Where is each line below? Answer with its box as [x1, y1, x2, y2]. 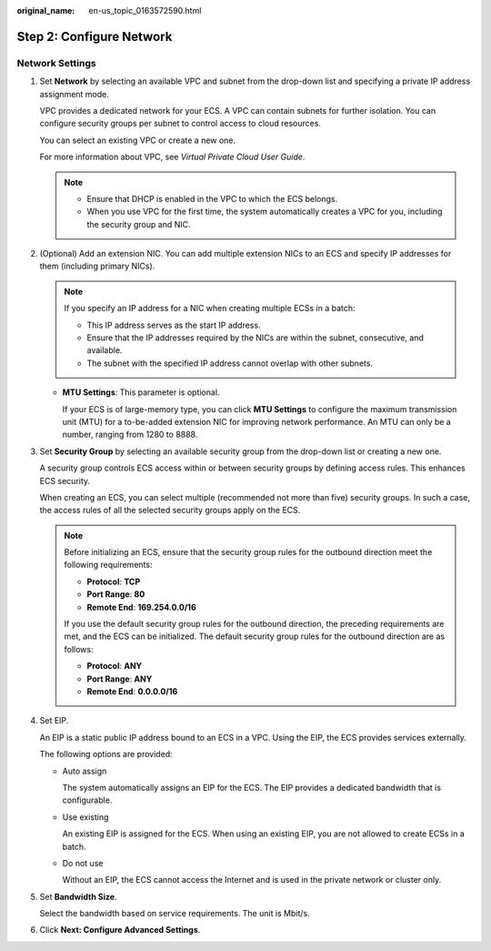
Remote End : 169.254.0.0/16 [86, 602, 196, 612]
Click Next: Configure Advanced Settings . [39, 925, 201, 936]
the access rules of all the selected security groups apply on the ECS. [39, 505, 301, 516]
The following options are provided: [39, 749, 173, 760]
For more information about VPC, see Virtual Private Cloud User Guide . [39, 151, 306, 163]
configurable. [62, 794, 113, 805]
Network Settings [16, 56, 96, 69]
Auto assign [62, 765, 107, 776]
